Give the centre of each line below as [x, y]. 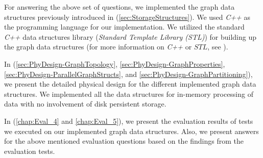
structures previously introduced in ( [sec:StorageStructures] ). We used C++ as [127, 17]
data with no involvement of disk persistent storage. [85, 104]
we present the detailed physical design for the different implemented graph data [130, 84]
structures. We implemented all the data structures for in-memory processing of [129, 94]
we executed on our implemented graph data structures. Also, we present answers [131, 131]
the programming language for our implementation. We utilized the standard [124, 27]
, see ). [218, 47]
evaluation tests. [30, 151]
